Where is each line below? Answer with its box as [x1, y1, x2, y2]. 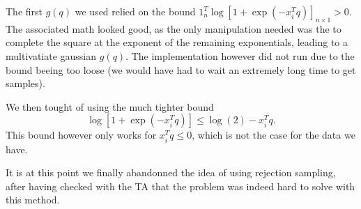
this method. [6, 192, 60, 207]
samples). [6, 76, 45, 91]
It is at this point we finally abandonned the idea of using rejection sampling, [6, 165, 336, 180]
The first [6, 4, 43, 18]
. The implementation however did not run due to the [125, 48, 355, 63]
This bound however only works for [6, 127, 157, 142]
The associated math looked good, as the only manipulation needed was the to [6, 21, 341, 36]
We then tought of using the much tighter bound [6, 99, 214, 114]
